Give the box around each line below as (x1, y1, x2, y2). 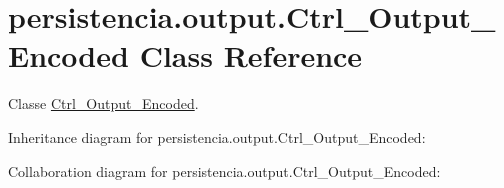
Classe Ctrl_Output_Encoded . (8, 93, 199, 114)
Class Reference (139, 35, 363, 76)
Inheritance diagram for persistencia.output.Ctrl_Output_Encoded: (8, 126, 426, 147)
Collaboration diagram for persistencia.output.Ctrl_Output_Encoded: (8, 160, 441, 181)
